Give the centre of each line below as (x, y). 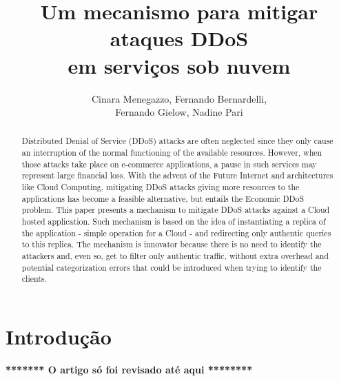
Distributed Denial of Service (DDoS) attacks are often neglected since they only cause (177, 141)
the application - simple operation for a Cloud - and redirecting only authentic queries (176, 233)
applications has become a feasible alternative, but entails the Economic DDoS (163, 198)
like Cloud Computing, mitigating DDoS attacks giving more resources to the (161, 187)
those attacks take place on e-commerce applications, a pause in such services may (169, 164)
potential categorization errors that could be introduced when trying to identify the (172, 267)
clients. (34, 279)
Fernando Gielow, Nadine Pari (179, 112)
